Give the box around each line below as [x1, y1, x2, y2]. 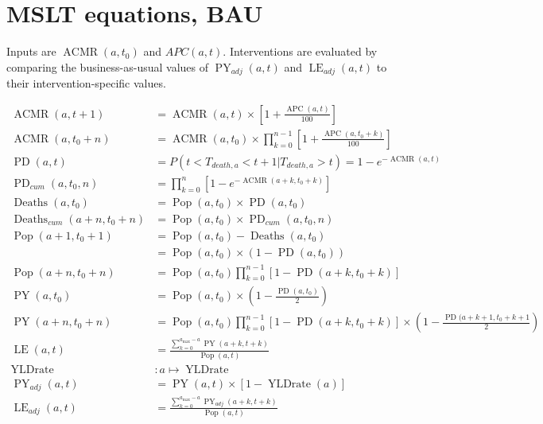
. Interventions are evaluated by [223, 43, 378, 60]
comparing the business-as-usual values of [6, 58, 209, 75]
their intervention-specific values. [6, 75, 166, 91]
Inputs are [6, 43, 56, 60]
